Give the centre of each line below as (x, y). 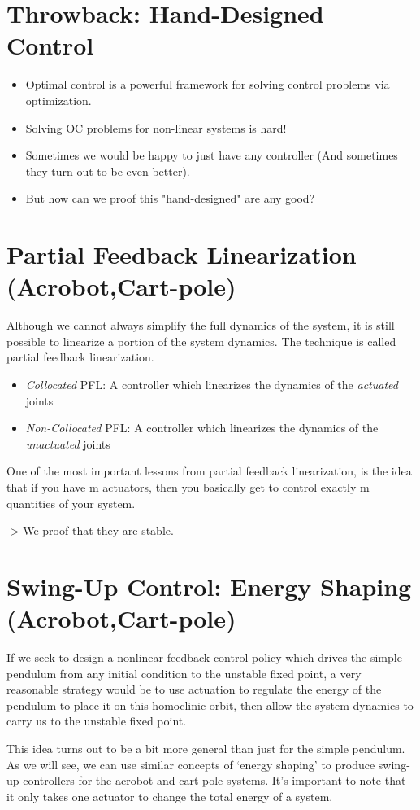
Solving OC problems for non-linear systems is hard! (156, 127)
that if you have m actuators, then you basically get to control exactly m (188, 486)
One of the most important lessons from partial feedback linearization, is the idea (209, 471)
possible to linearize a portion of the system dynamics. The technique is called (201, 341)
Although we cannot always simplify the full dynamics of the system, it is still (201, 325)
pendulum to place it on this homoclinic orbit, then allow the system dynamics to (210, 705)
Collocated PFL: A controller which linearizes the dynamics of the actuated (212, 384)
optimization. (58, 100)
